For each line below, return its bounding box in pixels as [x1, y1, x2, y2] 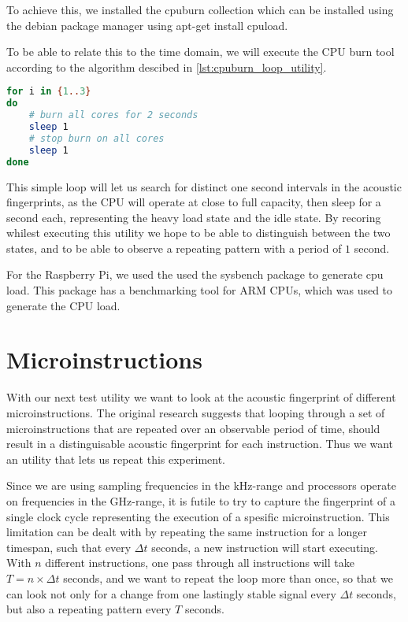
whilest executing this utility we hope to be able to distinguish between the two [6, 224, 391, 241]
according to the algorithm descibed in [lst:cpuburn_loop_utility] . [6, 58, 327, 75]
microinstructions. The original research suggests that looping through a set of [6, 404, 385, 420]
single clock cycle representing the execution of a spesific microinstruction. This [6, 508, 390, 524]
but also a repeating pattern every [6, 601, 172, 617]
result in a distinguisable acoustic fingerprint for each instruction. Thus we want [6, 435, 394, 452]
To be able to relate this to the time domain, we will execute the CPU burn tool [6, 43, 395, 60]
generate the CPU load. [6, 297, 121, 313]
